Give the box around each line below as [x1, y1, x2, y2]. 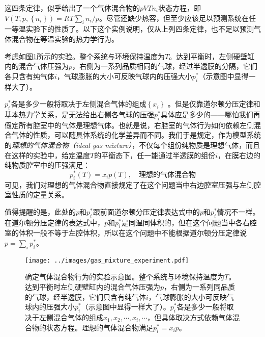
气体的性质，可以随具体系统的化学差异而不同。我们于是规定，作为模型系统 [11, 129, 261, 140]
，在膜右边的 [218, 149, 261, 160]
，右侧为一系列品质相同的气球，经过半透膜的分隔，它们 [72, 61, 258, 71]
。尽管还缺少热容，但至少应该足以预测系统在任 [99, 12, 256, 23]
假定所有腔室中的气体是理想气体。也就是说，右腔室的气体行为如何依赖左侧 [5, 119, 254, 130]
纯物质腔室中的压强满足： [5, 160, 90, 170]
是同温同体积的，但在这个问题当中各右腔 [121, 217, 257, 227]
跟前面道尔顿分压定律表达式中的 [93, 206, 200, 217]
